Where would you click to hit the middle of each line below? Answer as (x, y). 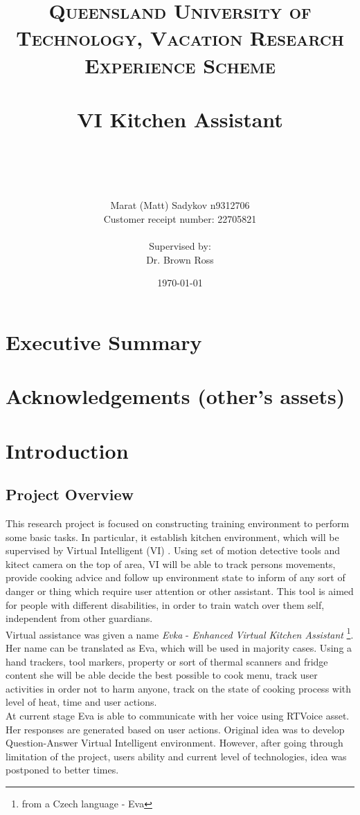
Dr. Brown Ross (180, 259)
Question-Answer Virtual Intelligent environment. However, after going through (174, 743)
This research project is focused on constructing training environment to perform (178, 523)
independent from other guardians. (79, 618)
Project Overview (70, 494)
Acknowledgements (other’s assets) (175, 396)
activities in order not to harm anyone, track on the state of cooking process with (179, 688)
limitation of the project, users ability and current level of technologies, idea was (176, 756)
